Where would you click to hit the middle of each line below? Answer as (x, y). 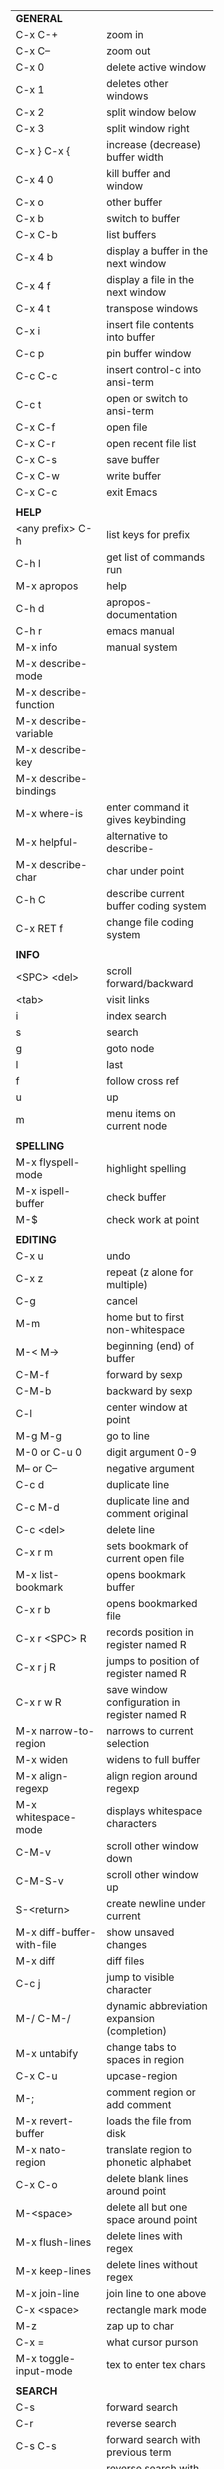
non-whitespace (146, 1329)
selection (128, 1743)
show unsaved (140, 1932)
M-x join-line (47, 2293)
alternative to (137, 836)
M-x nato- (41, 2149)
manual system (142, 647)
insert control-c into (154, 369)
